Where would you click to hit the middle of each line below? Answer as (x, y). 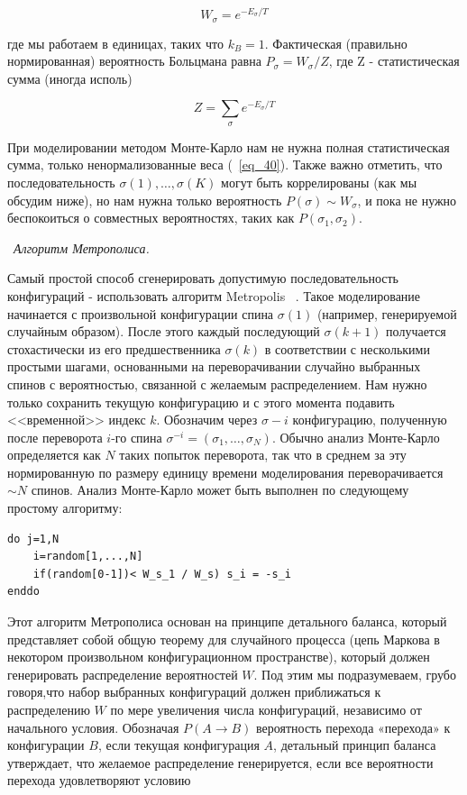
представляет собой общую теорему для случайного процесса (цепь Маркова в (224, 639)
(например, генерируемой (387, 313)
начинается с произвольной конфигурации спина (141, 313)
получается (416, 331)
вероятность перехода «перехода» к (353, 727)
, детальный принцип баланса (355, 745)
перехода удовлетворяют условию (99, 780)
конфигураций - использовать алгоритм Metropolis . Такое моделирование (214, 295)
